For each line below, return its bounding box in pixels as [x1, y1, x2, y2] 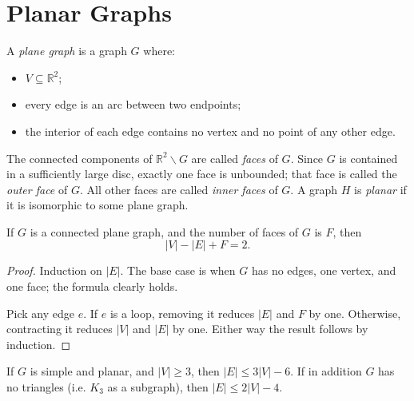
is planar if [354, 181, 407, 197]
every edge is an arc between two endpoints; [25, 96, 241, 113]
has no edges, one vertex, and [251, 262, 396, 279]
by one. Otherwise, [309, 304, 401, 321]
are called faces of [191, 149, 278, 166]
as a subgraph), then [107, 379, 209, 395]
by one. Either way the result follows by [173, 320, 368, 337]
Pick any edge [6, 304, 74, 321]
